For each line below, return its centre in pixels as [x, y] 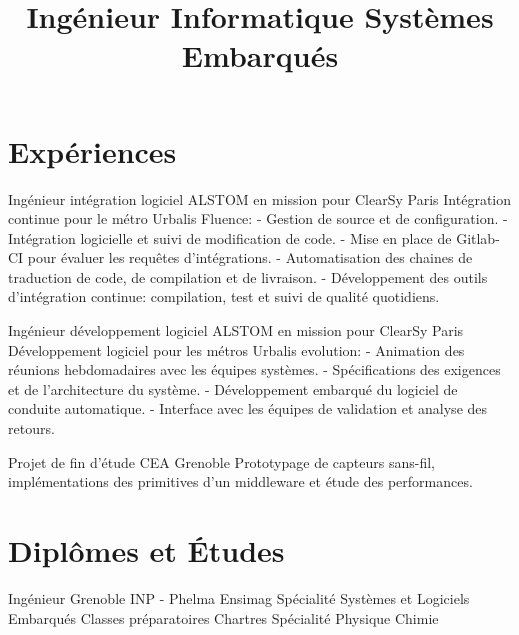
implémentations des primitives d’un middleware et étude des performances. [240, 481]
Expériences [92, 150]
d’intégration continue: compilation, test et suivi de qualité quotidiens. [224, 296]
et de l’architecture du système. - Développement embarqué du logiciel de [233, 388]
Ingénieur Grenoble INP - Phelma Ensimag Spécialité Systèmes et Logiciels [239, 597]
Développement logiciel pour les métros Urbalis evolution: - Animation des [236, 349]
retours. [31, 428]
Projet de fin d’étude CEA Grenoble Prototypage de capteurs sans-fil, [221, 461]
